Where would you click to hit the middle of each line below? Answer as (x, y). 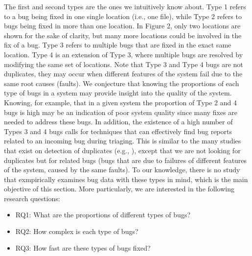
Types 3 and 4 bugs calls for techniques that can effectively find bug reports (118, 131)
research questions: (32, 198)
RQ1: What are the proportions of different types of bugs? (103, 215)
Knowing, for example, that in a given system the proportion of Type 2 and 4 (120, 102)
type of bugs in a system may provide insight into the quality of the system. (118, 93)
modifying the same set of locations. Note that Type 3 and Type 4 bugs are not (124, 64)
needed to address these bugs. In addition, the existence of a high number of (118, 122)
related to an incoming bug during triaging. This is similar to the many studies (123, 141)
